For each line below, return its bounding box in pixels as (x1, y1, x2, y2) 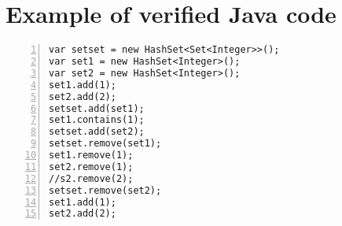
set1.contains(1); (49, 114, 145, 126)
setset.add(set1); (49, 102, 145, 114)
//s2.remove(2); (49, 172, 134, 184)
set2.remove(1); (49, 161, 134, 172)
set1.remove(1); (49, 150, 134, 161)
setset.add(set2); (49, 126, 145, 138)
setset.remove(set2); (49, 184, 162, 196)
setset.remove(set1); (49, 138, 162, 150)
